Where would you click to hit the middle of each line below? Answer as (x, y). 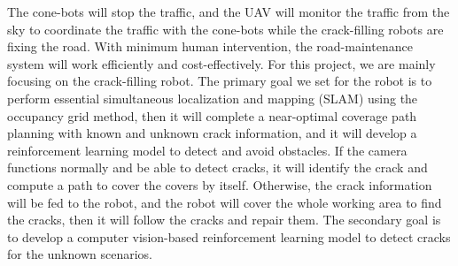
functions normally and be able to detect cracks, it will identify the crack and (217, 167)
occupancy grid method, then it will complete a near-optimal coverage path (212, 115)
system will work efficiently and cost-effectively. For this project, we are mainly (221, 63)
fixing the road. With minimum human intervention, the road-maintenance (210, 46)
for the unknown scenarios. (80, 254)
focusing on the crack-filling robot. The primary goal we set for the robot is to (220, 81)
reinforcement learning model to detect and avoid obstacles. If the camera (207, 150)
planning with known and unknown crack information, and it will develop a (212, 133)
